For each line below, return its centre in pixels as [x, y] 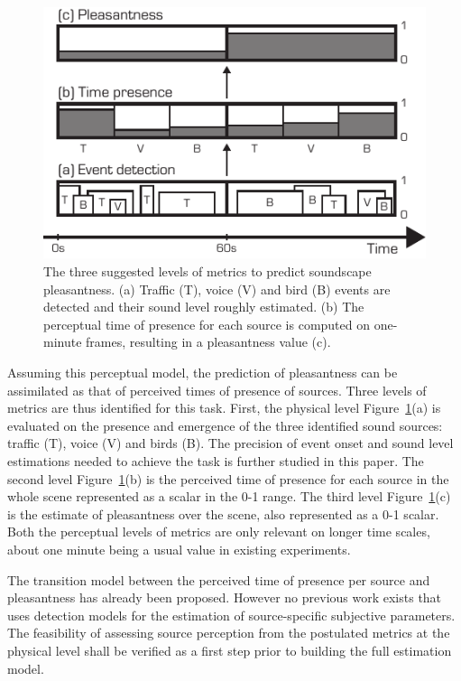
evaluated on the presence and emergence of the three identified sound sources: [225, 425]
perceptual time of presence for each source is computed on [207, 324]
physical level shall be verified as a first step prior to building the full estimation [230, 650]
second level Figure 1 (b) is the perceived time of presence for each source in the [228, 478]
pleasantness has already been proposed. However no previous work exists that [225, 597]
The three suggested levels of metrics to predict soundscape [207, 271]
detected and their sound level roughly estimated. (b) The [204, 307]
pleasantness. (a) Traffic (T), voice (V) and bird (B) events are [217, 289]
